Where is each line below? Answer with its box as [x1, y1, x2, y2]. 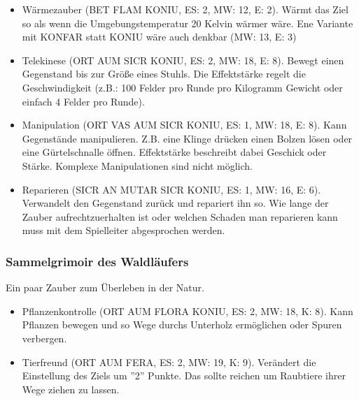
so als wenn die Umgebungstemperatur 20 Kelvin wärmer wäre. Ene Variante [22, 15, 353, 30]
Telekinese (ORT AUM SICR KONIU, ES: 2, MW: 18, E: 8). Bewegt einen [22, 52, 344, 67]
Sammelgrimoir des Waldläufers [6, 252, 189, 270]
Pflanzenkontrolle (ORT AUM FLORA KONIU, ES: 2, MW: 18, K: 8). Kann [22, 303, 353, 318]
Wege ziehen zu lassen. [22, 381, 120, 396]
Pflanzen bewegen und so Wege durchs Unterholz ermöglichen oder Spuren [22, 317, 342, 332]
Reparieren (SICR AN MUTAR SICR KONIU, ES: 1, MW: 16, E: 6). [22, 182, 321, 196]
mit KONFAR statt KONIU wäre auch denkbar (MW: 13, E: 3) [22, 29, 297, 44]
